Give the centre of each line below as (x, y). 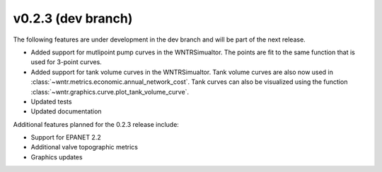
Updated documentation (66, 111)
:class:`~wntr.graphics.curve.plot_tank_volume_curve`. (110, 92)
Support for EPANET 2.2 (66, 137)
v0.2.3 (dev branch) (73, 18)
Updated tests (51, 102)
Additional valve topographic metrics (84, 147)
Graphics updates (57, 157)
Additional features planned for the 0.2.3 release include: (96, 124)
